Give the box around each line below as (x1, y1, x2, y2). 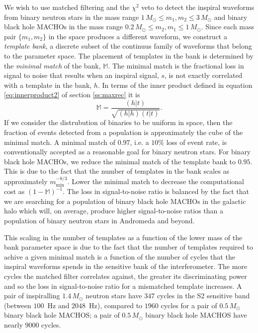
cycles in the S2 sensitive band (157, 290, 250, 301)
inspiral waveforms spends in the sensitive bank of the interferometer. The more (4, 261, 248, 271)
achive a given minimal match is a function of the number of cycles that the (4, 251, 235, 262)
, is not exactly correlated (164, 70, 243, 80)
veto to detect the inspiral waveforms (141, 2, 255, 12)
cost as (4, 186, 25, 197)
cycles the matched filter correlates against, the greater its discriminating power (4, 270, 247, 281)
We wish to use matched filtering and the (4, 2, 130, 12)
